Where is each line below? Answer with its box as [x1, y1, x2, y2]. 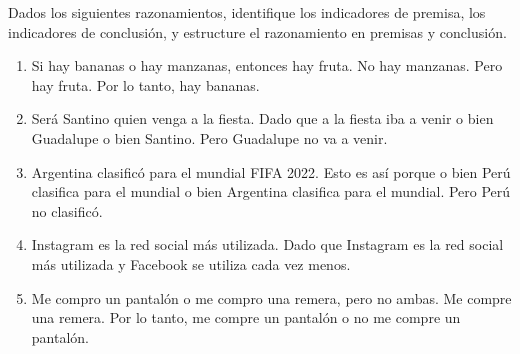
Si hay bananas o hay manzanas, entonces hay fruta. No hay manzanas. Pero [31, 55, 503, 76]
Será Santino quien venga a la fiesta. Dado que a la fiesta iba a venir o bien [31, 108, 494, 129]
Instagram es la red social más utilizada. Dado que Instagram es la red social [31, 234, 504, 255]
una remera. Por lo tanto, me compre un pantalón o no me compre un [31, 307, 461, 328]
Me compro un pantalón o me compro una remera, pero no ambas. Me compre [31, 287, 512, 308]
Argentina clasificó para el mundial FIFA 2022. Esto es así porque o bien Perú [31, 161, 511, 182]
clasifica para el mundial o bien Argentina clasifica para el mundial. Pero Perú [31, 181, 511, 202]
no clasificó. [31, 200, 103, 221]
